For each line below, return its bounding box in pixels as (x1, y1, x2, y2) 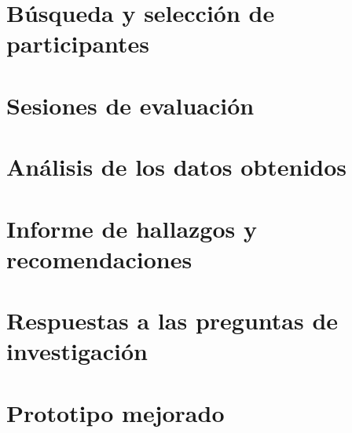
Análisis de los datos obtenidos (6, 151, 347, 183)
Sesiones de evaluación (6, 89, 255, 121)
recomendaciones (6, 242, 192, 275)
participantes (6, 27, 150, 60)
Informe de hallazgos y (6, 212, 257, 244)
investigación (6, 335, 148, 367)
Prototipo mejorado (6, 396, 225, 428)
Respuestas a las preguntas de (6, 304, 339, 337)
